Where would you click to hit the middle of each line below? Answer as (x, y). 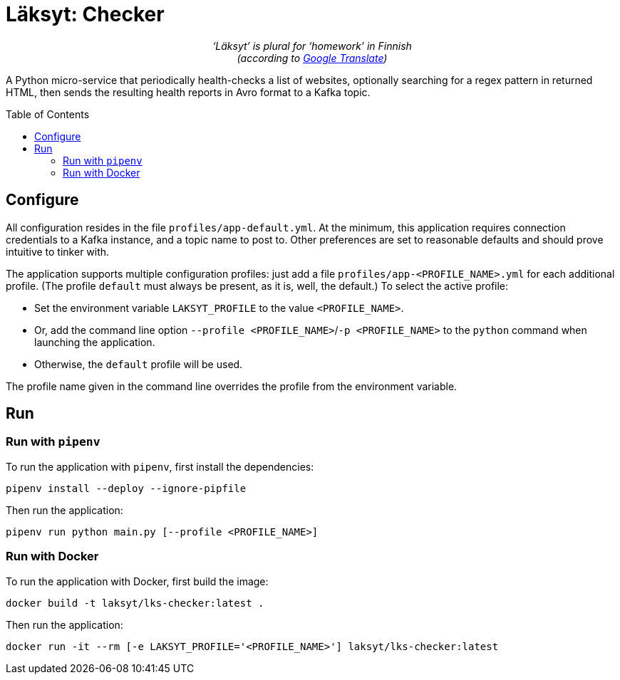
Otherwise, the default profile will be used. (139, 364)
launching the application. (95, 342)
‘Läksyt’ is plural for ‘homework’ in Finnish (312, 46)
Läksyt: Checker (85, 14)
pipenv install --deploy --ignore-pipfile (126, 488)
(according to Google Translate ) (312, 58)
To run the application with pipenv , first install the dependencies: (160, 466)
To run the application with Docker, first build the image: (137, 581)
